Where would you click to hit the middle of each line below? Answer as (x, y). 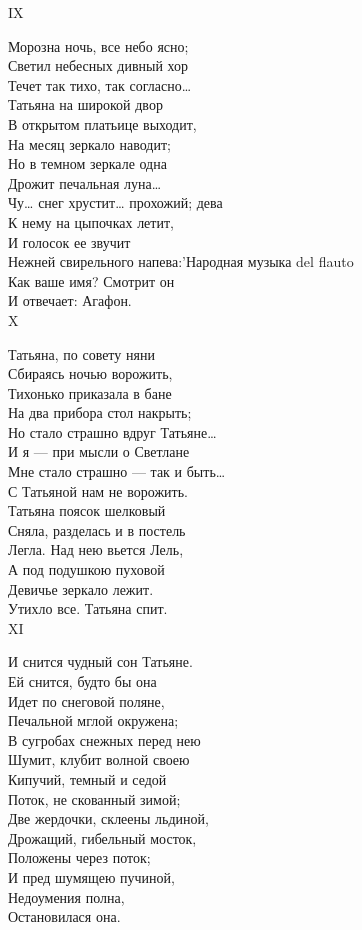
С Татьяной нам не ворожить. (98, 490)
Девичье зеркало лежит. (81, 588)
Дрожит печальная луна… (85, 182)
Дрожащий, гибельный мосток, (102, 837)
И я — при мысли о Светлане (99, 451)
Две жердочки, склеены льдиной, (108, 818)
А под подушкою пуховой (86, 569)
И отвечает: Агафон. (70, 300)
